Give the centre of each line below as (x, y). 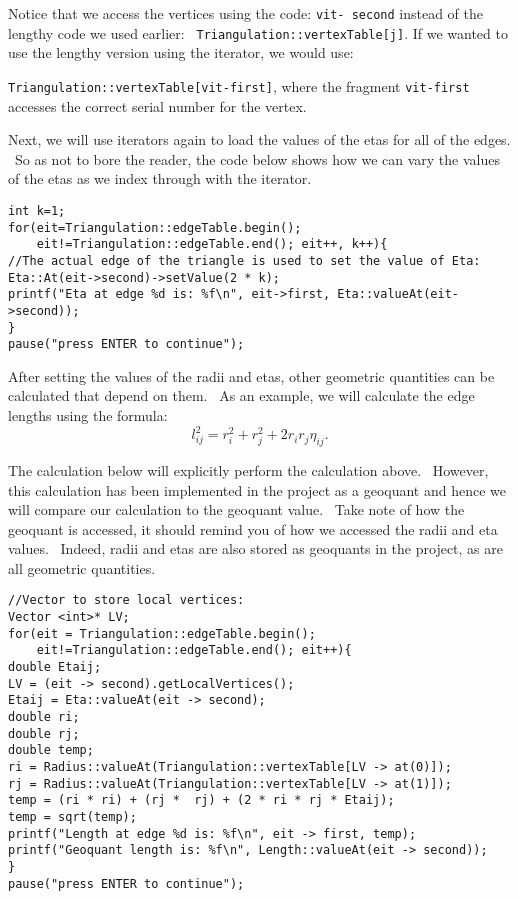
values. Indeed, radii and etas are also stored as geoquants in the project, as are (255, 548)
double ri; (44, 717)
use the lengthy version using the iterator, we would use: (181, 52)
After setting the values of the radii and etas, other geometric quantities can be (251, 375)
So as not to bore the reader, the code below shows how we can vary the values (257, 158)
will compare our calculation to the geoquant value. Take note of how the (236, 509)
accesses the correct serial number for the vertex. (157, 105)
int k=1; (37, 210)
